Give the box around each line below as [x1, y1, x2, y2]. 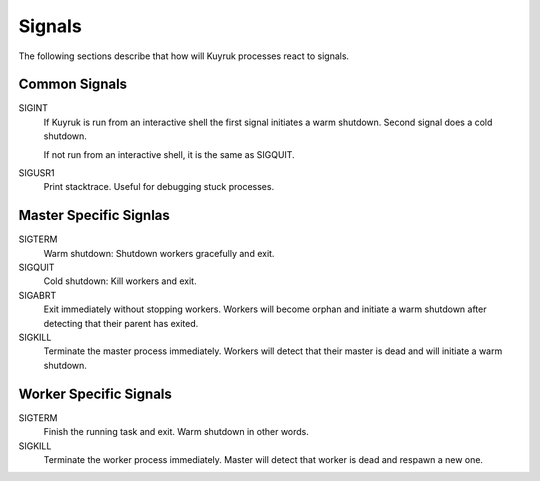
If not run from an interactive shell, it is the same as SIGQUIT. [43, 148, 295, 160]
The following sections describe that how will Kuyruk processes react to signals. [18, 50, 350, 62]
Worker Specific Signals [18, 385, 172, 402]
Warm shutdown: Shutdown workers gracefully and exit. [43, 247, 275, 259]
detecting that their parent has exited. [43, 317, 199, 329]
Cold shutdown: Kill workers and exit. [43, 275, 197, 287]
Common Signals [18, 76, 128, 93]
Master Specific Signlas [18, 207, 170, 224]
